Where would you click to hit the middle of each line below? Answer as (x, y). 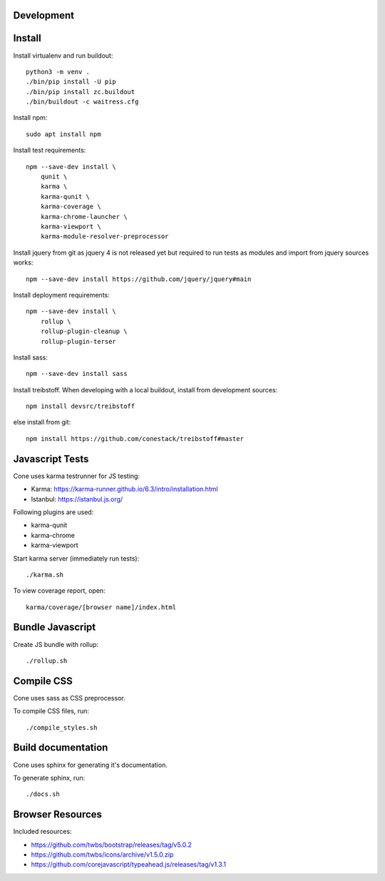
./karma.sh (45, 575)
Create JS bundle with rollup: (56, 644)
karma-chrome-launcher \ (84, 217)
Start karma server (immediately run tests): (76, 558)
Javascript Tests (51, 459)
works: (23, 263)
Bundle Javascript (55, 627)
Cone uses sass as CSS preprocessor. (69, 698)
